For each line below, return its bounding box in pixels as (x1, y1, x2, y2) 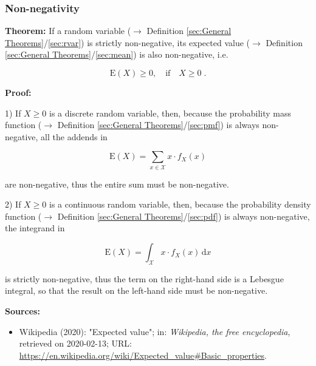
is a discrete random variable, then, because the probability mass (49, 106, 291, 119)
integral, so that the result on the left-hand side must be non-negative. (5, 284, 268, 297)
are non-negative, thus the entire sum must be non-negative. (5, 177, 229, 190)
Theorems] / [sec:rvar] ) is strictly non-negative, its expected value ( (5, 36, 250, 49)
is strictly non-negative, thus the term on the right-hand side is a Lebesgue (5, 272, 284, 285)
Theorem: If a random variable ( (5, 24, 131, 37)
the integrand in (5, 222, 65, 234)
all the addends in (41, 130, 108, 143)
